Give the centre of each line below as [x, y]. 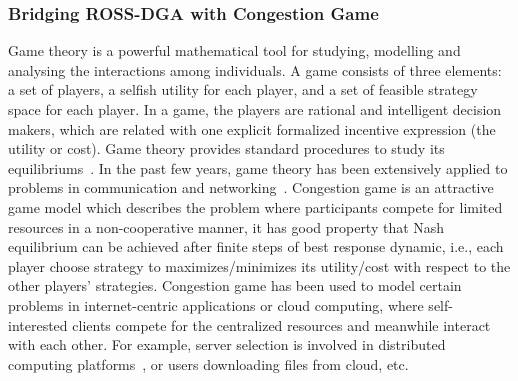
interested [38, 324]
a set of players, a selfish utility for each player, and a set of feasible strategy [243, 89]
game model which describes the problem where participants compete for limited [255, 206]
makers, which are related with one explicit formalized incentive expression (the [252, 128]
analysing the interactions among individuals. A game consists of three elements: [255, 69]
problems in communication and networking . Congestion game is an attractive [251, 187]
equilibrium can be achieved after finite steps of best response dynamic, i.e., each [256, 246]
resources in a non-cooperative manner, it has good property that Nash [226, 226]
